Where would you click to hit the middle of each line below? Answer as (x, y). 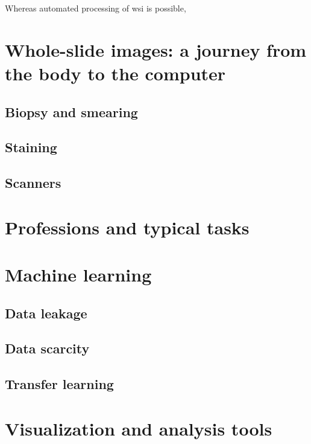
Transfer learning (59, 384)
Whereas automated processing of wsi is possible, (96, 8)
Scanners (33, 183)
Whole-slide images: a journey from (156, 49)
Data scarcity (47, 348)
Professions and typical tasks (127, 227)
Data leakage (46, 313)
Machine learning (78, 275)
